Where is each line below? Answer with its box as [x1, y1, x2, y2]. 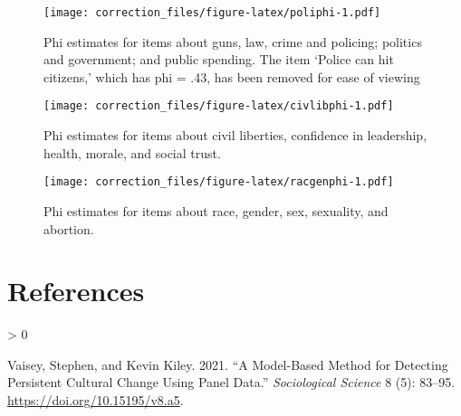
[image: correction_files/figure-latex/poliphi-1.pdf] [43, 6, 381, 19]
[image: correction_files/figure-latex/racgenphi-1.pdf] [43, 175, 394, 189]
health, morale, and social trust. [43, 143, 221, 162]
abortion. [43, 219, 94, 238]
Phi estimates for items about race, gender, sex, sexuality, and [43, 201, 389, 220]
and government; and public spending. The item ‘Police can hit [43, 50, 394, 69]
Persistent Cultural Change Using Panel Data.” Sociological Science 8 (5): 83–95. [7, 373, 456, 392]
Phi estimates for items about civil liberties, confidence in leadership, [43, 126, 427, 145]
